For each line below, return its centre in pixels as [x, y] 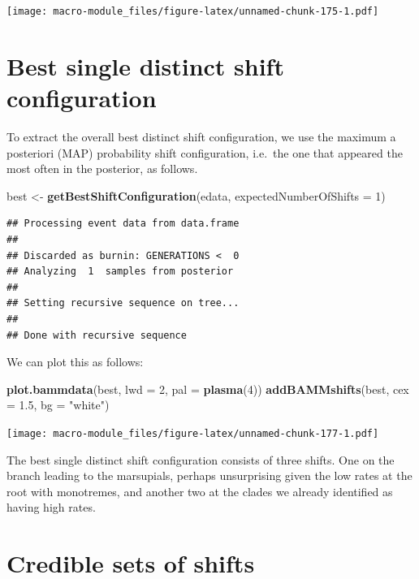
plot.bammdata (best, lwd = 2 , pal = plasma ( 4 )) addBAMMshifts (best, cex [208, 389]
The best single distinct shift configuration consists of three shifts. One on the [201, 459]
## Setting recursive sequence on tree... [123, 303]
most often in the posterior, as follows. [102, 169]
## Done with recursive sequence [97, 335]
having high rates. [51, 507]
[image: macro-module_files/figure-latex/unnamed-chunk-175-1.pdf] [193, 11]
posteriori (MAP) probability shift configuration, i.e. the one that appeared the [205, 152]
